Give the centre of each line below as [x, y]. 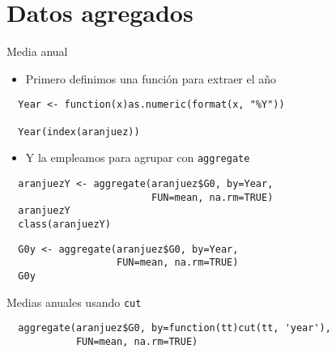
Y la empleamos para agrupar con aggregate [138, 157]
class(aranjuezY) [64, 224]
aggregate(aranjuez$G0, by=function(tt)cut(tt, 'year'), [174, 328]
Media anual [37, 51]
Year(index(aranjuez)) [79, 132]
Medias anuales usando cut [74, 302]
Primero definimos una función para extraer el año [151, 78]
